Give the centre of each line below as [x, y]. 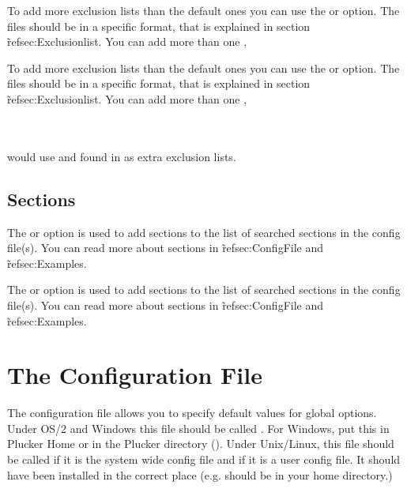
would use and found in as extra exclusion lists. [122, 156]
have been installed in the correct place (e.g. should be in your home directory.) [200, 474]
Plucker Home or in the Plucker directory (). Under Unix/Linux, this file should [201, 444]
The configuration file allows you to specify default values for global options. [192, 413]
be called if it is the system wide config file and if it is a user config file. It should [204, 459]
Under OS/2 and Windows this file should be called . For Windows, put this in [198, 428]
